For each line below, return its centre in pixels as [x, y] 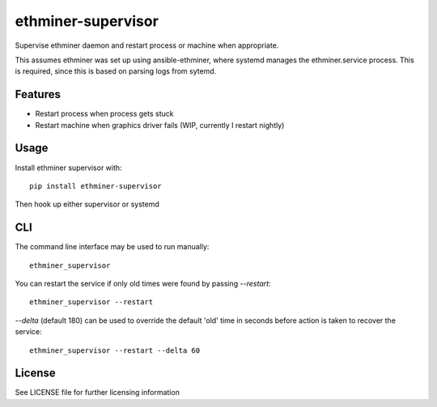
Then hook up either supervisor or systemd [87, 204]
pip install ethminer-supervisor [95, 186]
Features [38, 94]
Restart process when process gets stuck [104, 114]
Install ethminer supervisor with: [68, 167]
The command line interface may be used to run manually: [112, 247]
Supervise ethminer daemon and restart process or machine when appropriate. [147, 45]
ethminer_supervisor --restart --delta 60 [115, 350]
